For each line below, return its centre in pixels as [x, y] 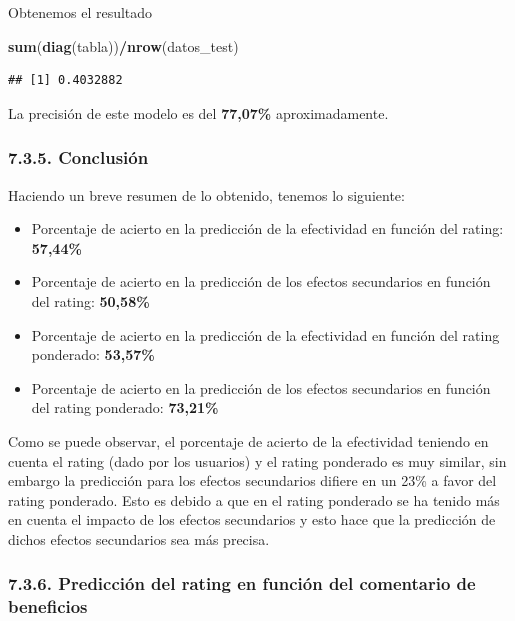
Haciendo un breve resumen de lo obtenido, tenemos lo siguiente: [206, 194]
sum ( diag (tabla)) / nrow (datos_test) [123, 45]
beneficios [48, 606]
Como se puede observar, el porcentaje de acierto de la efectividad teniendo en [248, 440]
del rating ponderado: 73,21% [125, 407]
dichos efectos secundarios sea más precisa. [139, 538]
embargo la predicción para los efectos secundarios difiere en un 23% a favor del [252, 480]
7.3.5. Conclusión [78, 157]
